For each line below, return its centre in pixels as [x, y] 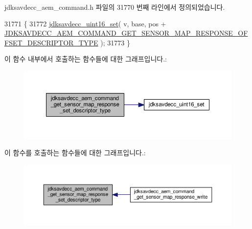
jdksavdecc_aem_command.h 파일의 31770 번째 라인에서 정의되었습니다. [115, 7]
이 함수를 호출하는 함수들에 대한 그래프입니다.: [75, 153]
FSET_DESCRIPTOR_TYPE [51, 42]
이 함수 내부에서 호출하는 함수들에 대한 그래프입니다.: [86, 59]
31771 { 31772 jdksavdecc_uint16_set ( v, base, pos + [85, 23]
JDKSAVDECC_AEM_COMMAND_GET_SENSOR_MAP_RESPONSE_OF [126, 33]
